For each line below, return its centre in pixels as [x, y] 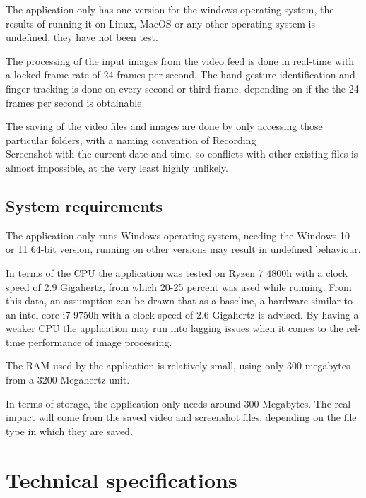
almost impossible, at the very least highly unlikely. [117, 167]
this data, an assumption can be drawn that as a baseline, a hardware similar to [179, 301]
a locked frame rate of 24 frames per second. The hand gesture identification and [181, 75]
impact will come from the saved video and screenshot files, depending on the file [181, 417]
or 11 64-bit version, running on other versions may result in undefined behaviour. [183, 249]
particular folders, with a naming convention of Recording [131, 140]
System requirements [84, 205]
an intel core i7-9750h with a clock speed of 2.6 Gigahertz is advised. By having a [182, 314]
